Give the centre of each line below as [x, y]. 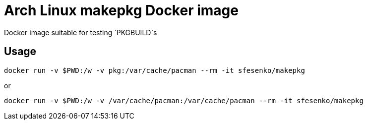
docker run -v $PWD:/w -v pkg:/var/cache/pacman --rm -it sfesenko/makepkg [154, 70]
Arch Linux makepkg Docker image [121, 10]
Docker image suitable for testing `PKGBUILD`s [81, 32]
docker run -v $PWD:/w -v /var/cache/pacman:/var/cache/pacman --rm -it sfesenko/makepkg [184, 100]
